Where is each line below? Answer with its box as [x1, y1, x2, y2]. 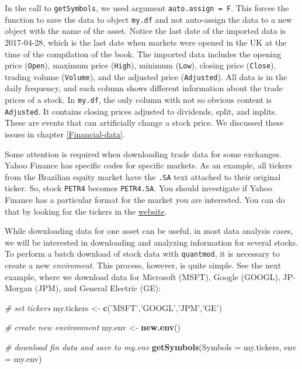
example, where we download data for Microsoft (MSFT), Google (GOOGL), [5, 270, 280, 282]
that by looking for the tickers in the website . [5, 205, 167, 217]
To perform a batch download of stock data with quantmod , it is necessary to [5, 247, 280, 260]
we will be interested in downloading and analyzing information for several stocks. [5, 236, 298, 248]
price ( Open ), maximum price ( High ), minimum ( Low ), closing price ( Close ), [5, 59, 276, 71]
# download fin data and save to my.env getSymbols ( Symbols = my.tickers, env [5, 341, 297, 353]
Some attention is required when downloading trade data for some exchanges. [5, 147, 282, 160]
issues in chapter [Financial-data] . [5, 127, 125, 140]
